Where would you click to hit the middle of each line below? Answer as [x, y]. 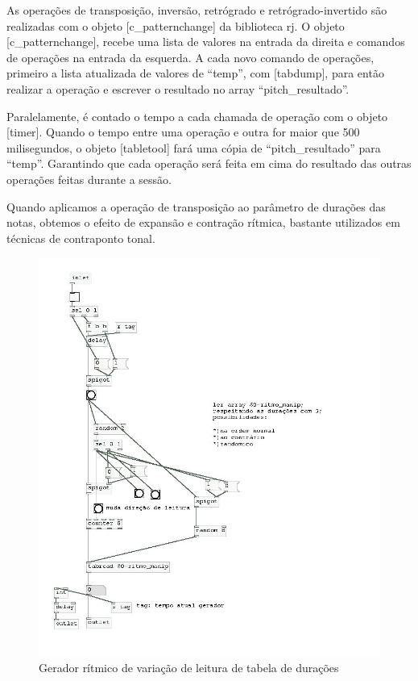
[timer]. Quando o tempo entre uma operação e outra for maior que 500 [183, 132]
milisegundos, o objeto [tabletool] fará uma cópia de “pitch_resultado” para [194, 147]
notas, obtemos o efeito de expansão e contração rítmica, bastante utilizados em [203, 222]
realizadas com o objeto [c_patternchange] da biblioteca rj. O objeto [176, 25]
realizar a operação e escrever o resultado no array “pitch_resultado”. [178, 88]
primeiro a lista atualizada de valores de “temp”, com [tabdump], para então [195, 73]
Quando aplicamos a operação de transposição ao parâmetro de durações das [196, 206]
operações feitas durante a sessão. [89, 179]
